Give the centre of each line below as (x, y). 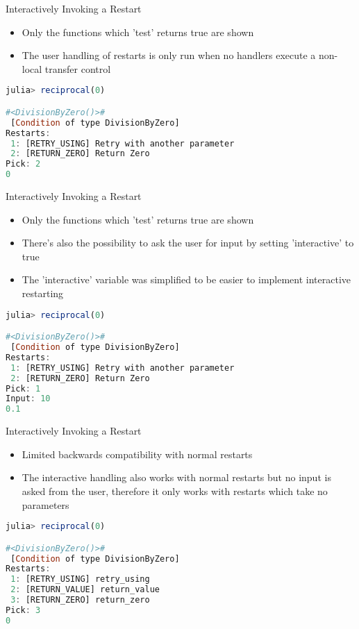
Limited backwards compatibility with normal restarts (137, 454)
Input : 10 (28, 399)
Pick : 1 (23, 388)
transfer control (78, 68)
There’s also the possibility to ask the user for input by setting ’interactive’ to (188, 243)
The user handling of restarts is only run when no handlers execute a (169, 55)
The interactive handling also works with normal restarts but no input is (176, 477)
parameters (45, 504)
